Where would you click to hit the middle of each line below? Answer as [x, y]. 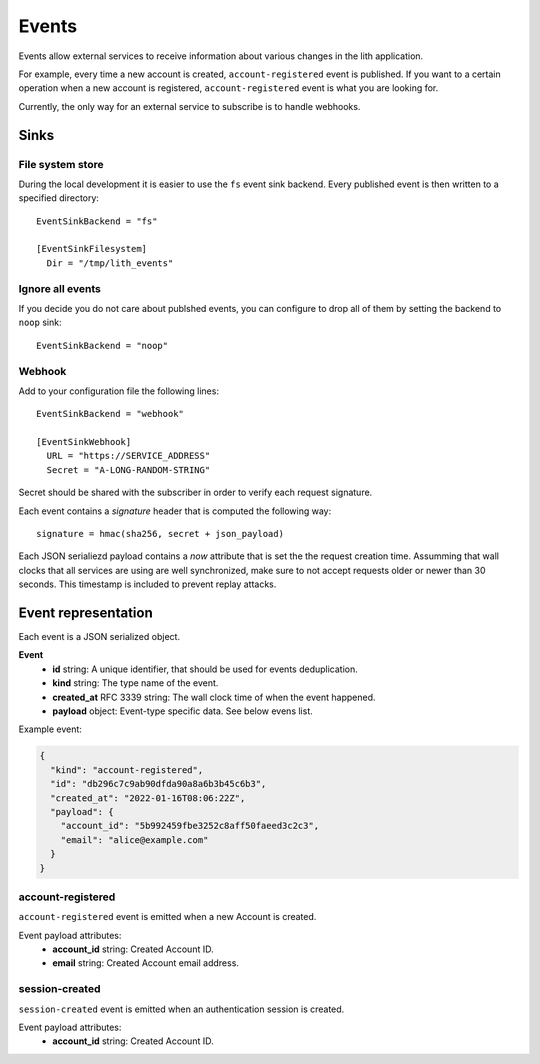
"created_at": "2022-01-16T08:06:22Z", [148, 798]
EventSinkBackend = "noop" [102, 345]
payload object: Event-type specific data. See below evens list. [183, 711]
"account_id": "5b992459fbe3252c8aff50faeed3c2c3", [190, 826]
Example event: [50, 729]
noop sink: [40, 322]
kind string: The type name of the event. [135, 683]
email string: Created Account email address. [146, 963]
